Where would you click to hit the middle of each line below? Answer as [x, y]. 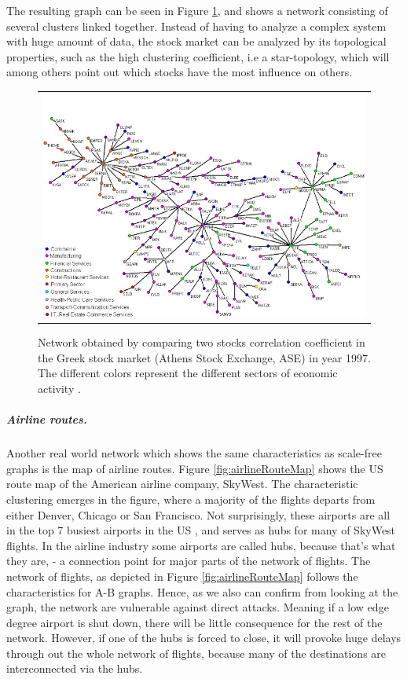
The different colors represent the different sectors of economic [188, 373]
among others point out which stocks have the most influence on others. [180, 72]
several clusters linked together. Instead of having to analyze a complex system [196, 26]
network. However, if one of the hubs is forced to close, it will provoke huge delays [204, 638]
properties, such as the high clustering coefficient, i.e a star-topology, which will [198, 56]
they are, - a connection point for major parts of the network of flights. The [189, 561]
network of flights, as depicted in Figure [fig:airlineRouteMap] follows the [182, 576]
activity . [59, 388]
